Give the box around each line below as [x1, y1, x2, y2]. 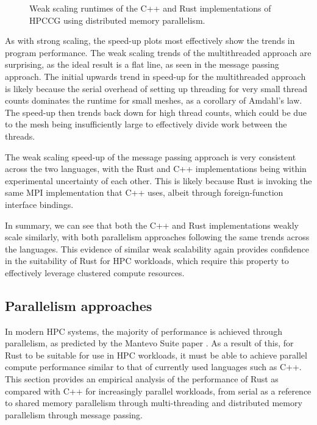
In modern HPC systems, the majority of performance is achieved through [5, 324, 282, 337]
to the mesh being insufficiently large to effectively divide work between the [5, 118, 287, 130]
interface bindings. [5, 198, 74, 210]
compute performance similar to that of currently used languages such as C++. [5, 360, 302, 373]
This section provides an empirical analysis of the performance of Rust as [5, 373, 279, 385]
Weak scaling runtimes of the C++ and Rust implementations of [29, 2, 271, 14]
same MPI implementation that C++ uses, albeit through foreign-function [5, 186, 283, 199]
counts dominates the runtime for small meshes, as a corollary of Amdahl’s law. [5, 94, 302, 107]
